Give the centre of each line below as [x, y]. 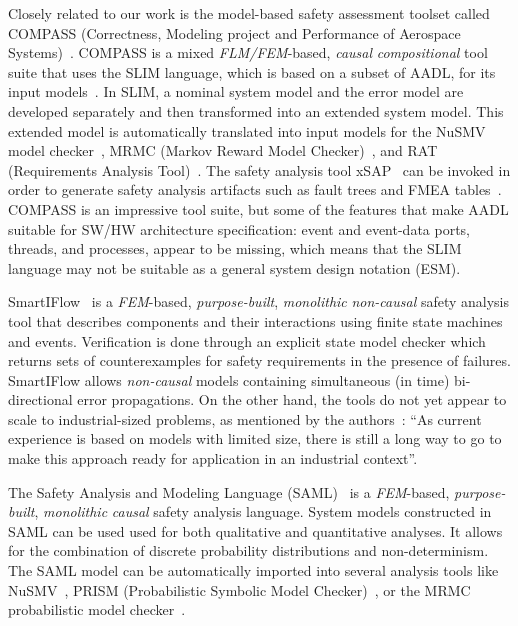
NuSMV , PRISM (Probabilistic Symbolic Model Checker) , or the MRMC [239, 589]
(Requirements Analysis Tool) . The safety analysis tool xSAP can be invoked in [259, 169]
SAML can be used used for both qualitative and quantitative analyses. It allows [255, 530]
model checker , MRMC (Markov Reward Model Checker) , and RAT [223, 150]
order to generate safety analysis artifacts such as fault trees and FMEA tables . [255, 189]
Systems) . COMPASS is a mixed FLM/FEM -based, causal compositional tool [248, 52]
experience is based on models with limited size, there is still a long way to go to [255, 438]
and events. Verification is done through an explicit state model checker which [247, 340]
